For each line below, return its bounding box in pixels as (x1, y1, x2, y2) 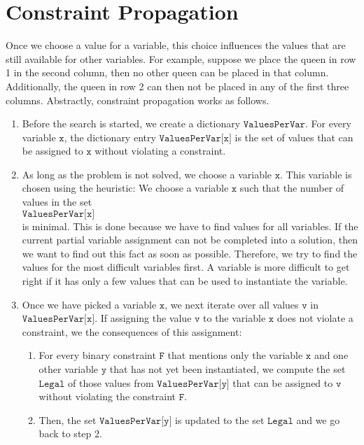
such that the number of (239, 181, 344, 195)
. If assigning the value (94, 311, 192, 325)
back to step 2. (38, 426, 102, 441)
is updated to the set (175, 412, 265, 427)
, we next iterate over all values (164, 297, 299, 311)
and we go (296, 412, 340, 427)
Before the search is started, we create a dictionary (22, 116, 241, 131)
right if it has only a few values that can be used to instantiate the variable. (22, 274, 348, 288)
